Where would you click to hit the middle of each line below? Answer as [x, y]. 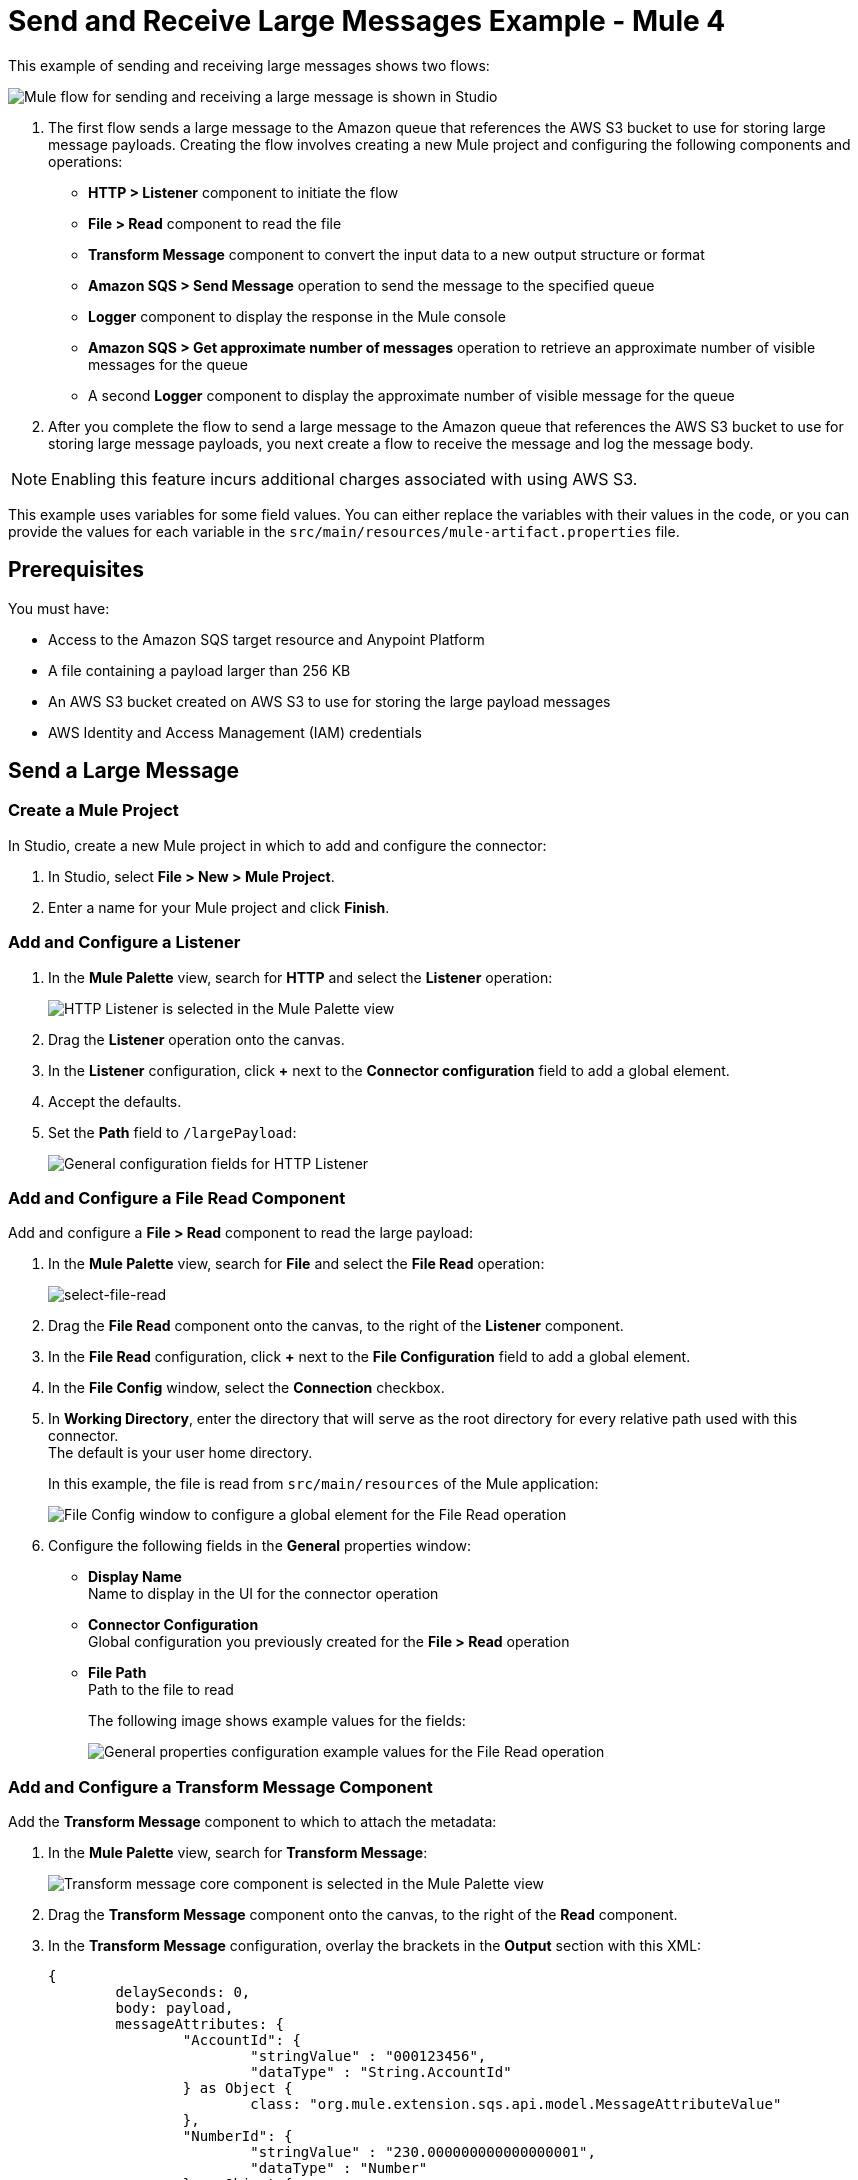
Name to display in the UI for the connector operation [263, 1594]
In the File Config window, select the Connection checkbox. [246, 1388]
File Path [117, 1673]
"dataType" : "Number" [339, 2168]
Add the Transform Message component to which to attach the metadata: [252, 1822]
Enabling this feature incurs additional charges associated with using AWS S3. [344, 478]
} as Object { [237, 2088]
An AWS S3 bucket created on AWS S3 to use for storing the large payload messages [329, 701]
